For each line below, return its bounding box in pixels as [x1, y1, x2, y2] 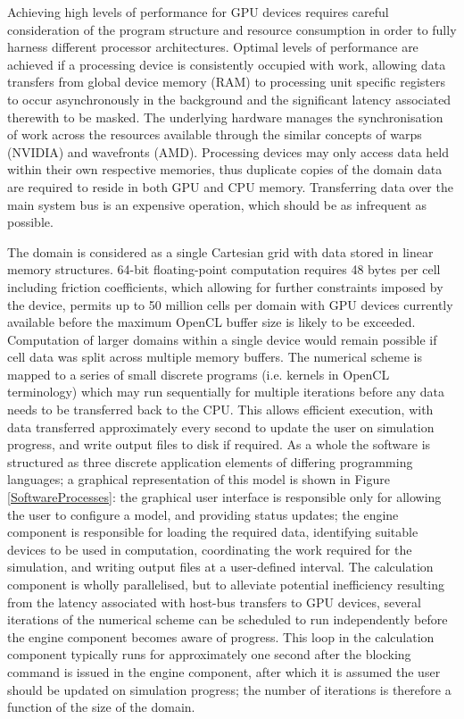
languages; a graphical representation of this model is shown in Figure [7, 470, 390, 489]
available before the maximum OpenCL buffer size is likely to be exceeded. [7, 313, 416, 331]
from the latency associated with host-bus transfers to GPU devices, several [7, 592, 421, 611]
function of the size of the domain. [7, 698, 195, 716]
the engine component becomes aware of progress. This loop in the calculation [7, 627, 435, 646]
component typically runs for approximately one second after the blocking [7, 645, 411, 664]
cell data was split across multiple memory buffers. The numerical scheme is [7, 347, 422, 366]
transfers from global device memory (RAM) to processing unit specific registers [7, 72, 445, 91]
